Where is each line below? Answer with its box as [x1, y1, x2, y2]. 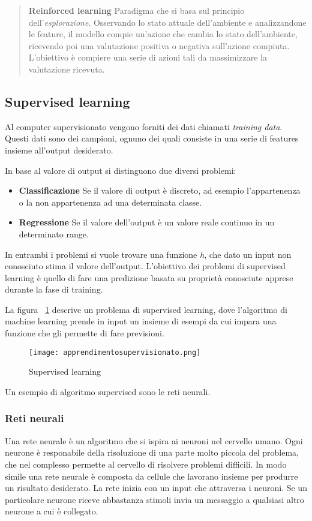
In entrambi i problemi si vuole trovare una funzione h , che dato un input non [5, 248, 292, 260]
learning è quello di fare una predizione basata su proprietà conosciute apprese [5, 271, 293, 284]
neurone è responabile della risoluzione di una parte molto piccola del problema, [5, 446, 299, 459]
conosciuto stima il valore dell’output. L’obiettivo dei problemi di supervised [5, 260, 286, 272]
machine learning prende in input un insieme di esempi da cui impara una [5, 315, 277, 327]
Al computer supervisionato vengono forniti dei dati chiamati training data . [5, 120, 283, 132]
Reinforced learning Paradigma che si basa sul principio [28, 4, 245, 16]
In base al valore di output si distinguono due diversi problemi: [5, 164, 236, 176]
